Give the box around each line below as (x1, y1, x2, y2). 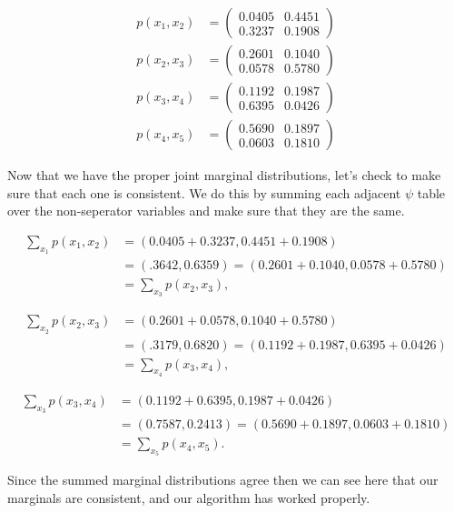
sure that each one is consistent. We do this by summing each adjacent (7, 183, 401, 202)
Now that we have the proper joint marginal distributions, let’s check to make (7, 166, 441, 185)
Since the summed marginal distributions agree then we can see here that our (7, 470, 439, 489)
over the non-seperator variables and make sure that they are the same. (7, 201, 405, 220)
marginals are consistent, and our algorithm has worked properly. (7, 488, 370, 507)
